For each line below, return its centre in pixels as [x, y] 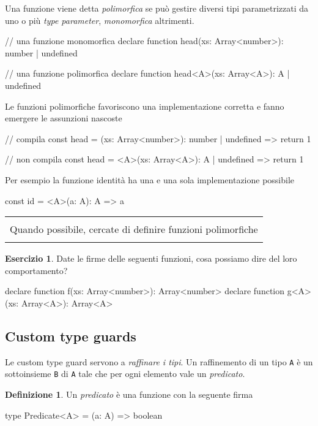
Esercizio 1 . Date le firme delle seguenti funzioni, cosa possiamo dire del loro [151, 258]
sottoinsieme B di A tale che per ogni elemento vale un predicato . [125, 374]
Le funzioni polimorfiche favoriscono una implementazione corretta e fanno [145, 106]
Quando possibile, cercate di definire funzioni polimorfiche [134, 229]
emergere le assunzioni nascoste [64, 118]
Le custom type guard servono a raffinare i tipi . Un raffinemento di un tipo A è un [159, 361]
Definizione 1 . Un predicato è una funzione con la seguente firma [129, 394]
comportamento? [36, 270]
